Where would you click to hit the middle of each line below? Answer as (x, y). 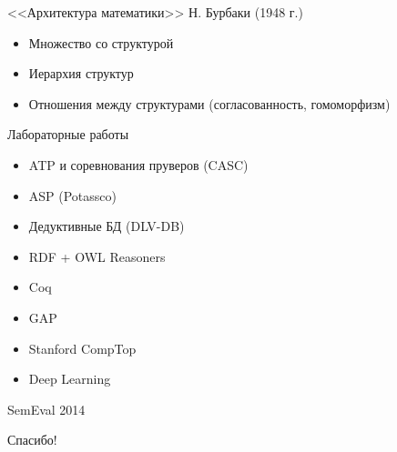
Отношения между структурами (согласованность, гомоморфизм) (209, 103)
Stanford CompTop (82, 348)
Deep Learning (70, 379)
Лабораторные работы (68, 134)
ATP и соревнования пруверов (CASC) (138, 164)
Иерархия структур (81, 73)
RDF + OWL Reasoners (97, 256)
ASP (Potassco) (73, 195)
